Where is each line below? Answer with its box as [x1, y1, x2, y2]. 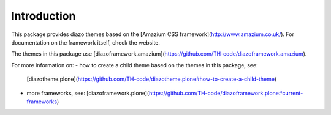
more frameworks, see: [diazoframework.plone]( [26, 89, 150, 97]
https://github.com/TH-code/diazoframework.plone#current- [148, 89, 303, 97]
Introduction [11, 9, 76, 23]
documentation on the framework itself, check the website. [11, 39, 161, 46]
